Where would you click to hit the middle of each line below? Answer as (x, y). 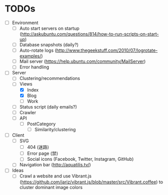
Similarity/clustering (55, 129)
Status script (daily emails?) (48, 107)
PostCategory (41, 124)
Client (18, 135)
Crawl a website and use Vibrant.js (55, 176)
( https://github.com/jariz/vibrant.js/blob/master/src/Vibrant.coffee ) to (91, 182)
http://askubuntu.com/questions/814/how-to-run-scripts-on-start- (90, 34)
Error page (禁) (43, 153)
